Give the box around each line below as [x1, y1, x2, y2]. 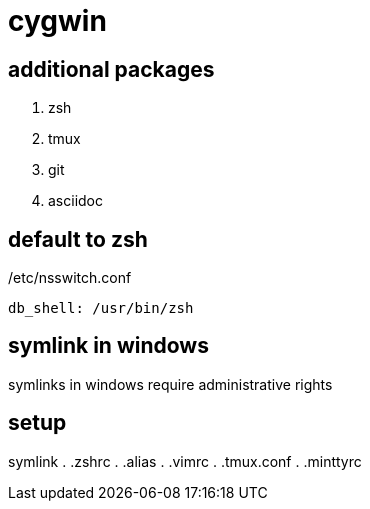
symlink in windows [8, 333, 209, 359]
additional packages [8, 56, 215, 82]
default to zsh [8, 226, 148, 252]
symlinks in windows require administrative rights [8, 375, 333, 393]
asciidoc [48, 192, 103, 210]
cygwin [8, 4, 107, 38]
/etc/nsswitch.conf [8, 269, 132, 287]
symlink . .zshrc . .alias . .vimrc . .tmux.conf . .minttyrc [8, 452, 362, 470]
